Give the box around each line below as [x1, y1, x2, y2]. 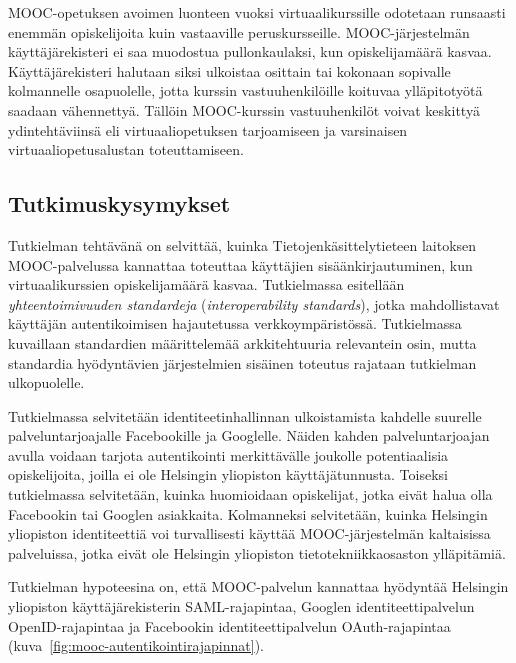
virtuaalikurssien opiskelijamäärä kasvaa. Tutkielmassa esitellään [8, 274, 405, 295]
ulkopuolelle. [8, 372, 85, 393]
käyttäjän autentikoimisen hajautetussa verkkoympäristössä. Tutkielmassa [8, 313, 462, 334]
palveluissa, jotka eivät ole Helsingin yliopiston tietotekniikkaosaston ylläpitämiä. [8, 542, 506, 563]
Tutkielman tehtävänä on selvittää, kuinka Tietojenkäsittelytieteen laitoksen [8, 234, 477, 255]
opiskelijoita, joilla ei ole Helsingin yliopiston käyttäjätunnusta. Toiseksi [8, 464, 448, 485]
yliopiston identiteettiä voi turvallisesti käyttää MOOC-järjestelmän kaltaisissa [8, 523, 491, 544]
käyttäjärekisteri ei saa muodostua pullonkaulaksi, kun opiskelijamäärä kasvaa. [8, 41, 492, 62]
